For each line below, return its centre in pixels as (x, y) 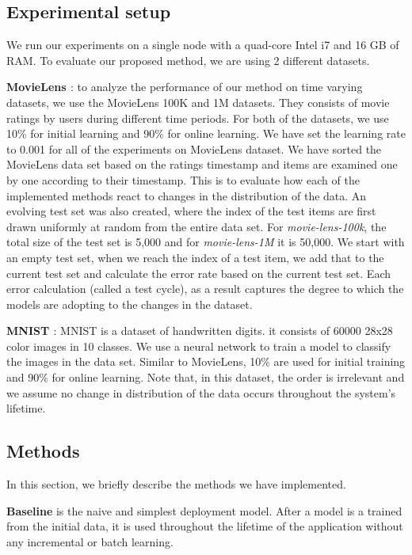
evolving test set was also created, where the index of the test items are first (191, 211)
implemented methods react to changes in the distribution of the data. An (187, 195)
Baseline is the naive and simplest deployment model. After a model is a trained (204, 510)
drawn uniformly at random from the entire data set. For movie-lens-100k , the (196, 226)
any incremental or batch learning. (90, 541)
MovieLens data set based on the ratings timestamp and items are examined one (202, 164)
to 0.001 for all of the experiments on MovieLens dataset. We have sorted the (194, 148)
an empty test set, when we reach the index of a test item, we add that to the (195, 257)
